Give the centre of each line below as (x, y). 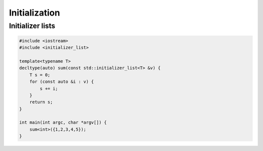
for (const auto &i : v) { (62, 82)
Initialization (35, 13)
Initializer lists (32, 26)
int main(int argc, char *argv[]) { (63, 123)
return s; (41, 102)
